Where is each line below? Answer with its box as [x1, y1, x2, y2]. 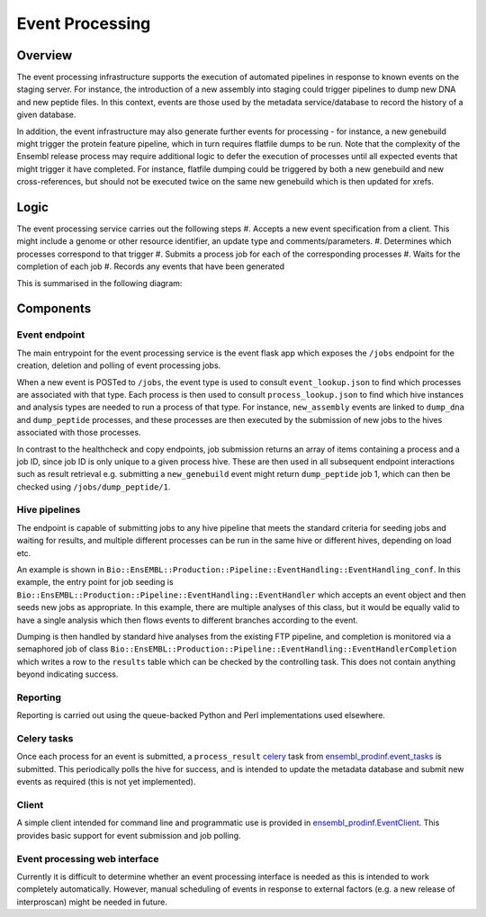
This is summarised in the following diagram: [16, 277, 183, 288]
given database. [16, 109, 76, 121]
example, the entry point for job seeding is [16, 577, 175, 588]
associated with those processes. [16, 427, 141, 438]
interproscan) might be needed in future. [16, 896, 168, 907]
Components [16, 301, 92, 317]
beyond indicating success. [16, 669, 119, 679]
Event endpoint [16, 328, 85, 341]
